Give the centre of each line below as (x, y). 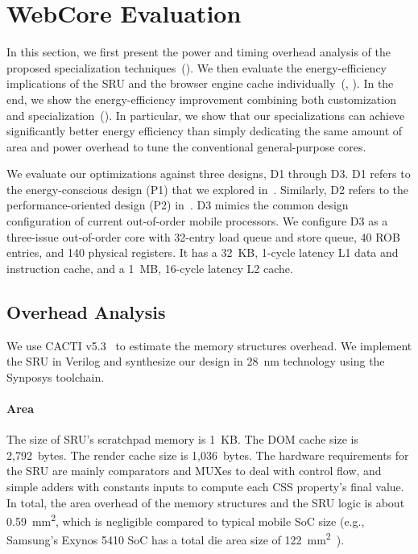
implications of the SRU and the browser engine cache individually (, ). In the (200, 83)
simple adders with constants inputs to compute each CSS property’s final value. (205, 486)
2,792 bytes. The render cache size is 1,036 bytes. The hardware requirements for (208, 455)
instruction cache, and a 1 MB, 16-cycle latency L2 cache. (150, 268)
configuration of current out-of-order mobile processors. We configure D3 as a (197, 221)
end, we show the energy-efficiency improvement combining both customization (201, 99)
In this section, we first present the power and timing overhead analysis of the (199, 52)
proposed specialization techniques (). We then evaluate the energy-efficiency (197, 67)
